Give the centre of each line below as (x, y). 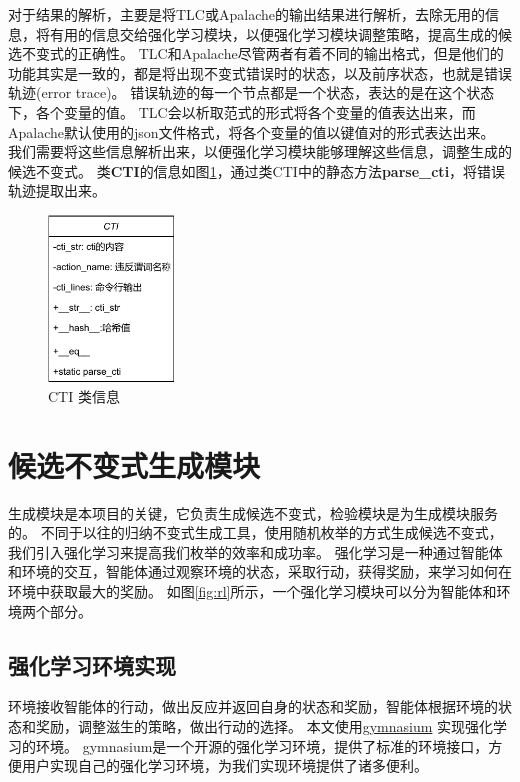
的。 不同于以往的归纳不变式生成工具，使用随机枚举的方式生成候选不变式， (255, 532)
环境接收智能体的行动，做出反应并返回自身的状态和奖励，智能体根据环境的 (253, 706)
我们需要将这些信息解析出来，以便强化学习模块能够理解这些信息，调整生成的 (260, 151)
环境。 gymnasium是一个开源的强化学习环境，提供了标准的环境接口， (262, 745)
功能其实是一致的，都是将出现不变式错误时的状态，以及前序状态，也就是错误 (260, 72)
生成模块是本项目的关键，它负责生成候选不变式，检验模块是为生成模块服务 (253, 512)
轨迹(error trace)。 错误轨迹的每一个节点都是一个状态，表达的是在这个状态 (251, 92)
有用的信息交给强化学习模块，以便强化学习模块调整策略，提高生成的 (273, 33)
